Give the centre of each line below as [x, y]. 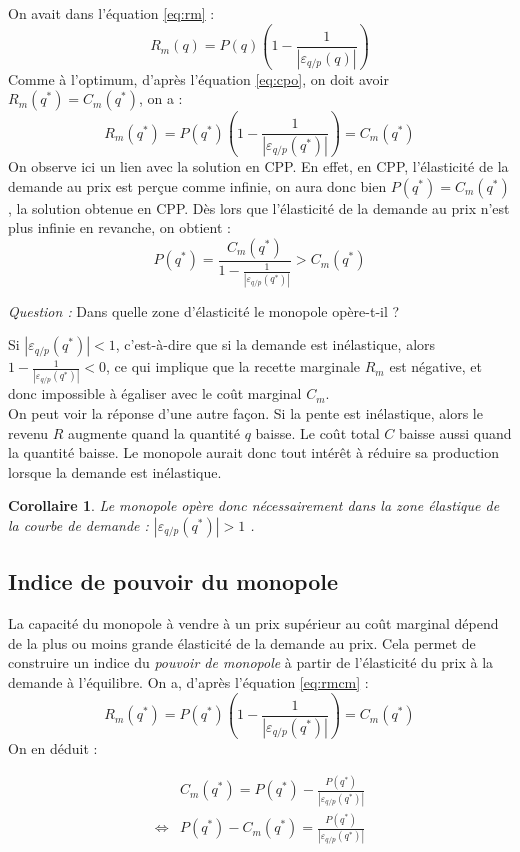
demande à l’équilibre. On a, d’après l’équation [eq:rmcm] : [188, 682]
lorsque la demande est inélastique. [115, 471]
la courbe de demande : [78, 525]
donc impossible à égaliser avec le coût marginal [155, 393]
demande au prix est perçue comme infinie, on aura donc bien [197, 185]
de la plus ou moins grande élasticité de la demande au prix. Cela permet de [242, 642]
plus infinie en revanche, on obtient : [119, 227]
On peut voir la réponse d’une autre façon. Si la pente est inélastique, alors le [245, 413]
